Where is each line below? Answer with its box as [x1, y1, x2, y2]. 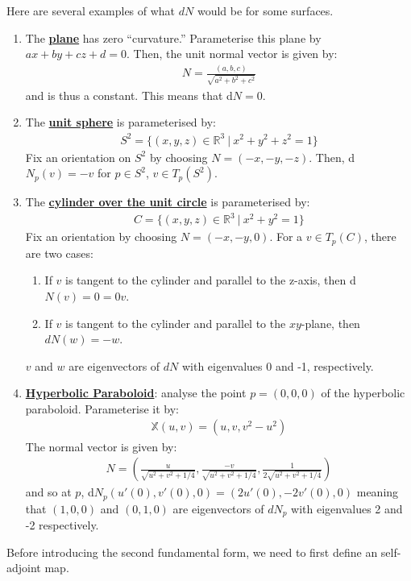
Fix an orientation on [25, 148, 131, 165]
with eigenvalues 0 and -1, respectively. [181, 357, 374, 374]
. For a [269, 228, 303, 245]
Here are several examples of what [6, 2, 176, 19]
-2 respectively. [25, 517, 99, 533]
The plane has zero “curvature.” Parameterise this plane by [25, 29, 322, 46]
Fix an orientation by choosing [25, 228, 177, 245]
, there [364, 228, 396, 245]
